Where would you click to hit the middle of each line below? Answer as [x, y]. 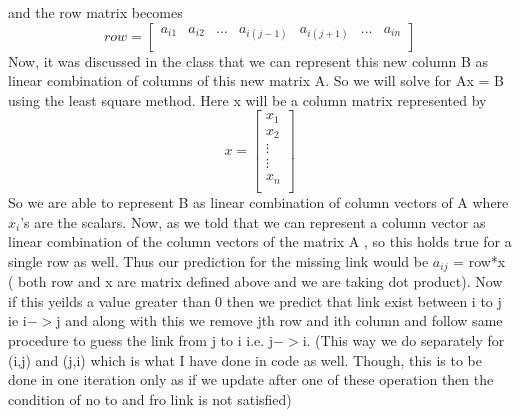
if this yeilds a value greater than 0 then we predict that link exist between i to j [255, 300]
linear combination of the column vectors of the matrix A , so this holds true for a [260, 241]
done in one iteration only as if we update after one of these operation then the [251, 379]
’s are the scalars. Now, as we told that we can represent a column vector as [253, 221]
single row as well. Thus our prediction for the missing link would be [218, 260]
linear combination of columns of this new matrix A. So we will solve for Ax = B [256, 80]
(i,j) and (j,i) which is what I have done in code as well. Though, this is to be [245, 359]
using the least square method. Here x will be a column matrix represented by [247, 99]
